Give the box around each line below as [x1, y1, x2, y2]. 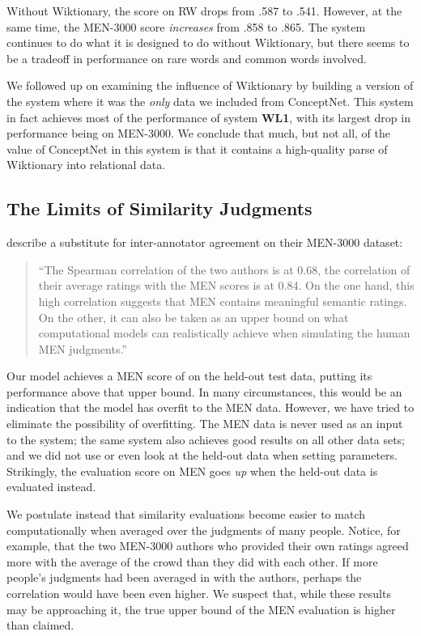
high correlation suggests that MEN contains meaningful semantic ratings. [38, 292, 407, 309]
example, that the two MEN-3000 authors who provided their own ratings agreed [6, 537, 409, 554]
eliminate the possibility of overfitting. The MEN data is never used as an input [6, 415, 403, 432]
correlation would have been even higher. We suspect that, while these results [6, 585, 391, 602]
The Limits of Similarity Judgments [6, 196, 313, 221]
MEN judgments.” [38, 340, 127, 357]
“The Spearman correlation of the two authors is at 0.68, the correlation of [38, 261, 410, 278]
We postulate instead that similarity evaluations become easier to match [6, 506, 365, 523]
